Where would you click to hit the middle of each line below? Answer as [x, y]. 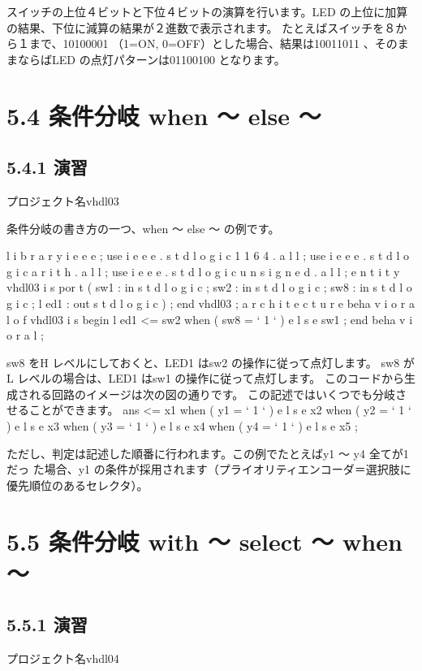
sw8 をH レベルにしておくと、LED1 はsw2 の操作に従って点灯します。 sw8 [203, 362]
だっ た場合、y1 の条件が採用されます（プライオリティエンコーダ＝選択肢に [209, 469]
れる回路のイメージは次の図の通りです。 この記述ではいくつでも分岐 [212, 394]
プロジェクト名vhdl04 [63, 658]
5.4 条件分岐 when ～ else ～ [164, 115]
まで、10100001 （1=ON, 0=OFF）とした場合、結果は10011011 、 [202, 43]
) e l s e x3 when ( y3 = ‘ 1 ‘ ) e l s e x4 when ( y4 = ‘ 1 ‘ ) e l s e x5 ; [182, 426]
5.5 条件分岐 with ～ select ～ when [205, 541]
